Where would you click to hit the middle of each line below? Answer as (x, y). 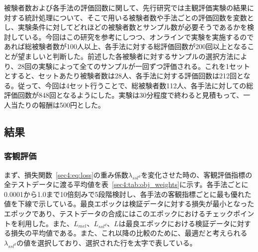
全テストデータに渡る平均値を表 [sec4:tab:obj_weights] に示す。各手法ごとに (126, 184)
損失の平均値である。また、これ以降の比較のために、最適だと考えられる (129, 233)
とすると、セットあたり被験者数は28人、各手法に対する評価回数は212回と (124, 76)
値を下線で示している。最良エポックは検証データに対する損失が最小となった (129, 204)
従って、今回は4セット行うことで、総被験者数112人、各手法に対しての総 (135, 85)
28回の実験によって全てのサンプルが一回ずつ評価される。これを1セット (134, 66)
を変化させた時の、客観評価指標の (197, 174)
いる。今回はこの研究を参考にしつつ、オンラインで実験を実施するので (139, 36)
